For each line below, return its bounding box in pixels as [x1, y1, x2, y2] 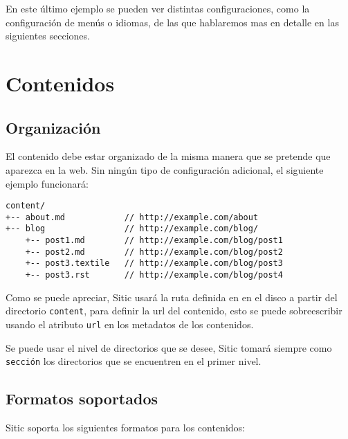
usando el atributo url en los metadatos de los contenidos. [6, 316, 254, 331]
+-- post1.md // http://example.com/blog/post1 [25, 235, 283, 246]
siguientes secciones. [6, 28, 90, 43]
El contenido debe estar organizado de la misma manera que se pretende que [6, 149, 331, 163]
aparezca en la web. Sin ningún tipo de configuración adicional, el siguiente [6, 162, 324, 177]
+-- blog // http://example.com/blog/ [6, 224, 259, 234]
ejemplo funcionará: [6, 176, 89, 190]
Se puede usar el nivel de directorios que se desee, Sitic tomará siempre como [6, 340, 332, 355]
